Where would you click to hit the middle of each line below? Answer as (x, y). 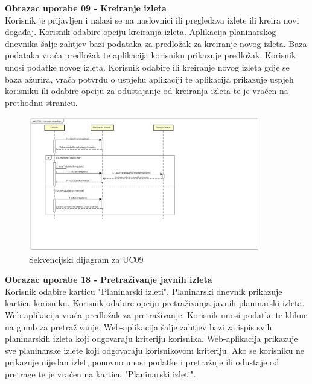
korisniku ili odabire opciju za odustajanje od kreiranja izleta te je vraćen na (147, 91)
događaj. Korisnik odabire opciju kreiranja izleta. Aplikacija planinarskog (141, 32)
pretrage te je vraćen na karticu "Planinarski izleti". (100, 374)
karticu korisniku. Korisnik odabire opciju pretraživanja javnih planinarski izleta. (155, 303)
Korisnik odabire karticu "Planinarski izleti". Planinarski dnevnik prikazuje (144, 291)
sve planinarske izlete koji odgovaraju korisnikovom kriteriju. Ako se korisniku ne (155, 350)
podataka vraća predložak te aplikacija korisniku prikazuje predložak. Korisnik (151, 55)
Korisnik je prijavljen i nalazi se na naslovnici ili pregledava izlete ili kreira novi (152, 20)
